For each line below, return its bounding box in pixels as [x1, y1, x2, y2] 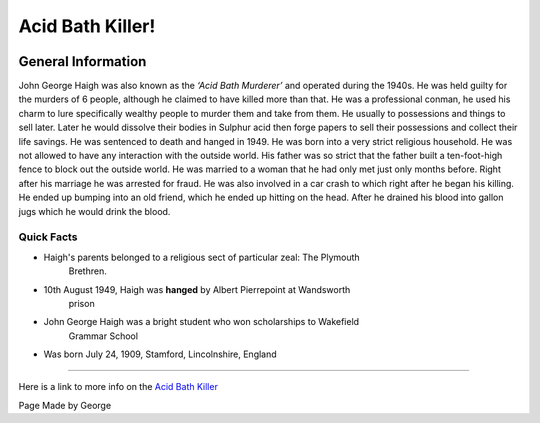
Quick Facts [18, 230, 78, 244]
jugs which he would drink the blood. [18, 205, 171, 217]
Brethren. [68, 265, 107, 277]
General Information [18, 53, 147, 70]
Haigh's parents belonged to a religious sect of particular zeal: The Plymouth [43, 251, 360, 263]
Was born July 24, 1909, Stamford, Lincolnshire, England [43, 348, 277, 360]
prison [68, 297, 95, 309]
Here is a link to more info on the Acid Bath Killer [18, 381, 219, 393]
